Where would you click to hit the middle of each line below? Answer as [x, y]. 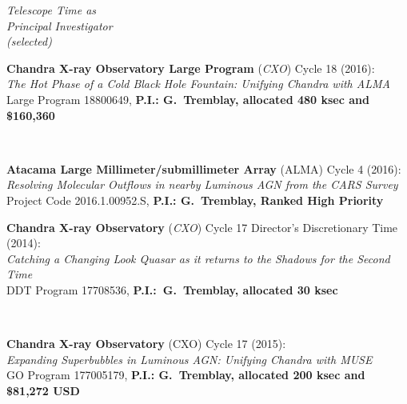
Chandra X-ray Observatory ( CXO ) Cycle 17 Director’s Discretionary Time [202, 227]
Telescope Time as [52, 10]
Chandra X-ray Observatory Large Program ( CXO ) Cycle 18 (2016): [191, 68]
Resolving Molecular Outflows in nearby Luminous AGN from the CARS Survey [202, 184]
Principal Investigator [60, 25]
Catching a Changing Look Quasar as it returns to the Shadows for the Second [198, 258]
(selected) [29, 41]
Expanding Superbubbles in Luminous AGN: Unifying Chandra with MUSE [190, 359]
